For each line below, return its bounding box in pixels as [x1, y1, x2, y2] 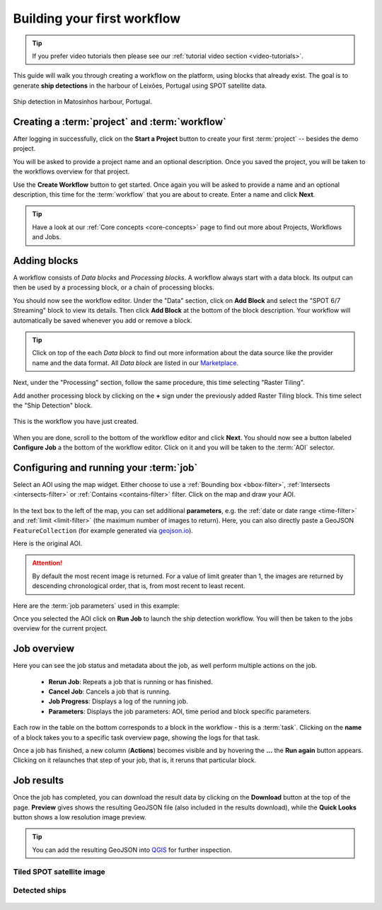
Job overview [13, 643, 74, 655]
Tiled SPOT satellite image [13, 867, 105, 877]
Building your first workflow [13, 11, 181, 26]
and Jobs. [32, 233, 62, 241]
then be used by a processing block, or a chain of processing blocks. [13, 283, 215, 292]
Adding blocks [13, 255, 79, 267]
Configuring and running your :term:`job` [13, 461, 198, 473]
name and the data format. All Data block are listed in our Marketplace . [32, 358, 239, 367]
